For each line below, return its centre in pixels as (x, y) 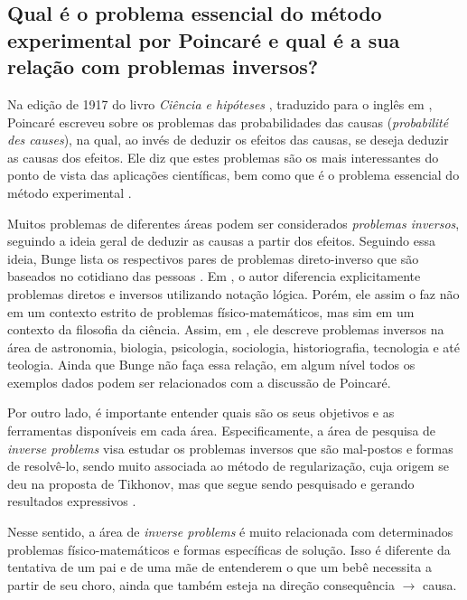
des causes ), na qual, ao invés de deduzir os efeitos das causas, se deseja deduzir (228, 140)
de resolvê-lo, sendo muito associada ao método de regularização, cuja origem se (228, 466)
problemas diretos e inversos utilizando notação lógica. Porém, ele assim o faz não (233, 293)
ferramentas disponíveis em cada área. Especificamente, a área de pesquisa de (222, 431)
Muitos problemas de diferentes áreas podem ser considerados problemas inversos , (233, 223)
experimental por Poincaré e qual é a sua (204, 39)
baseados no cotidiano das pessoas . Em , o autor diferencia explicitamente (214, 276)
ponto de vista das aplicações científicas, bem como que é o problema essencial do (233, 175)
